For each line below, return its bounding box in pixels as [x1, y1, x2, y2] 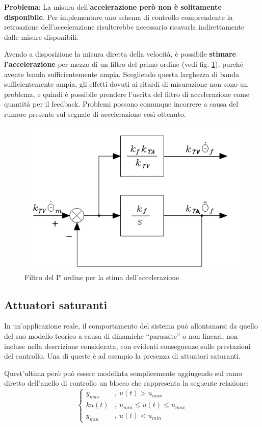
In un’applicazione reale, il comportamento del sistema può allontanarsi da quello [4, 320, 258, 331]
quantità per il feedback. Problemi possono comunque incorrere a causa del [4, 98, 239, 109]
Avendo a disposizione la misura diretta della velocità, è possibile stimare [4, 48, 236, 59]
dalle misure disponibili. [4, 31, 79, 42]
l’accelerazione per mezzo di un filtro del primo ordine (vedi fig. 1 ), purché [4, 58, 243, 69]
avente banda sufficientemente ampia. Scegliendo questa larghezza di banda [4, 68, 240, 79]
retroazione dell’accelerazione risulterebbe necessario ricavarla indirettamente [4, 21, 245, 32]
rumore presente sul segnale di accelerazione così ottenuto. [4, 108, 186, 119]
